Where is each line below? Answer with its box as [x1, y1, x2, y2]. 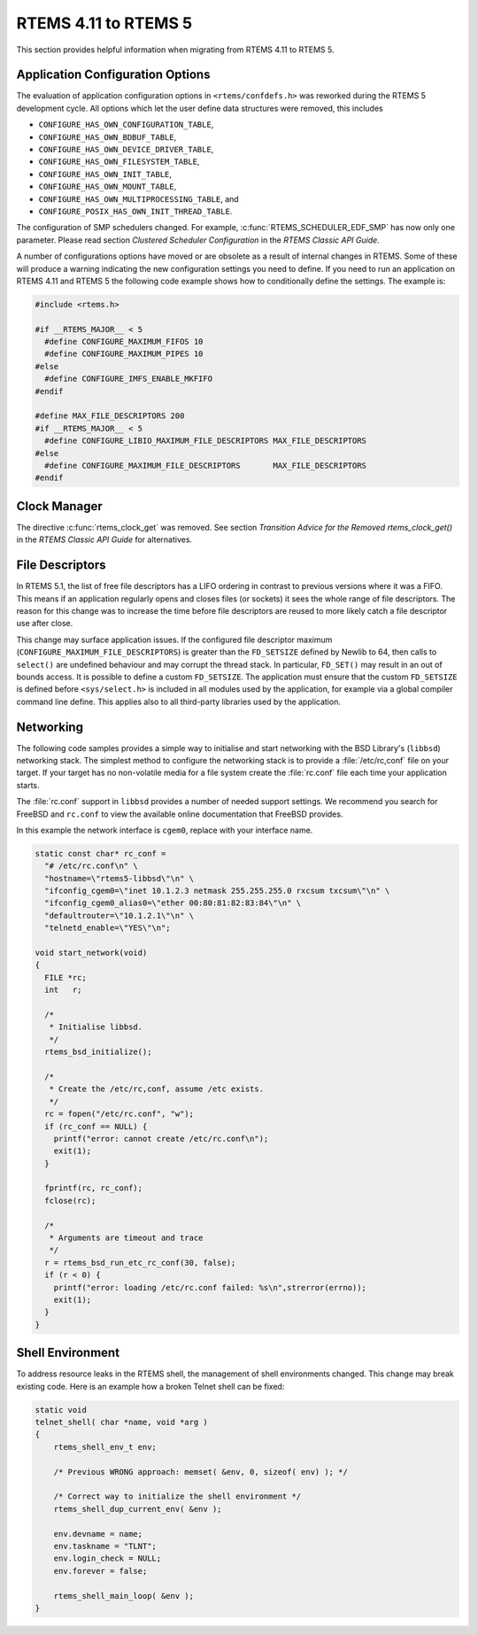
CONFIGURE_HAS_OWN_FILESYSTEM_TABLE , [38, 156, 200, 167]
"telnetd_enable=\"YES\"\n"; [44, 923, 172, 934]
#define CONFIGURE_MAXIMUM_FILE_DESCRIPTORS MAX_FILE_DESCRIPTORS [44, 461, 367, 470]
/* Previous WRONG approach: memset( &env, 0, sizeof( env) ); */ [53, 1467, 349, 1476]
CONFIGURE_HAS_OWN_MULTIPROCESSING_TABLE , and [38, 193, 239, 204]
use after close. [16, 618, 73, 629]
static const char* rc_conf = [35, 848, 166, 858]
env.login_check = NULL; [53, 1554, 162, 1563]
